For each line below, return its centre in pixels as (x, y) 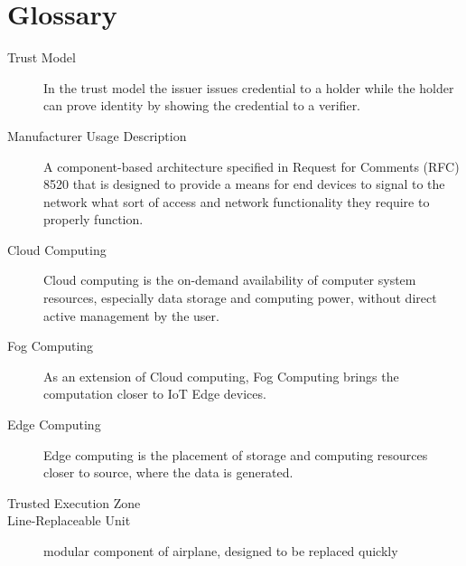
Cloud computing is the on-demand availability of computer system (230, 280)
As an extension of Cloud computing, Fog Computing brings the (221, 376)
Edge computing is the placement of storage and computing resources (236, 454)
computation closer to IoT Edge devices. (155, 394)
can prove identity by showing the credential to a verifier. (202, 105)
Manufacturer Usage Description (97, 135)
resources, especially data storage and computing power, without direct (240, 298)
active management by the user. (131, 315)
